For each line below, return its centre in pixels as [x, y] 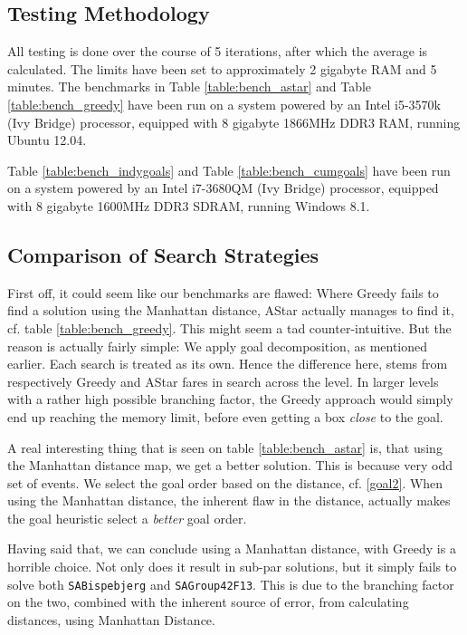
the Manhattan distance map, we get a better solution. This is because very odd [230, 465]
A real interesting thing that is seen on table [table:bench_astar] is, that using [225, 447]
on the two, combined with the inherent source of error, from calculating [208, 602]
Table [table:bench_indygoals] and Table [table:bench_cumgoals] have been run [229, 170]
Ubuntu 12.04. [47, 140]
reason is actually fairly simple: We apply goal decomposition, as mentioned [218, 346]
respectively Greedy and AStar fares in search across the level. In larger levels [223, 381]
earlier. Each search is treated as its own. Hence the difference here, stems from [228, 364]
